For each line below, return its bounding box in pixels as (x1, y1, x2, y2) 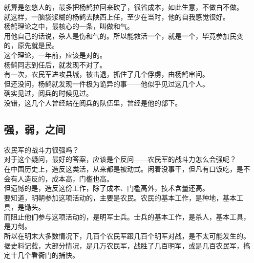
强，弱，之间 (4, 121, 65, 136)
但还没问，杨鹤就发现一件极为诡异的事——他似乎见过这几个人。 (4, 78, 209, 88)
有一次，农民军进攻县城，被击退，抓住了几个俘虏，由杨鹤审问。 (4, 69, 209, 79)
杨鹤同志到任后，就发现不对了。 (4, 59, 106, 69)
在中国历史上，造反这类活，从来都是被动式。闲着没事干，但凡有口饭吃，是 (4, 163, 243, 174)
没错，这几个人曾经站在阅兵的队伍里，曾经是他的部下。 (4, 97, 182, 108)
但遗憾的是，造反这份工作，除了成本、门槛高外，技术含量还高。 (4, 183, 209, 193)
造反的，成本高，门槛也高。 (24, 173, 113, 183)
